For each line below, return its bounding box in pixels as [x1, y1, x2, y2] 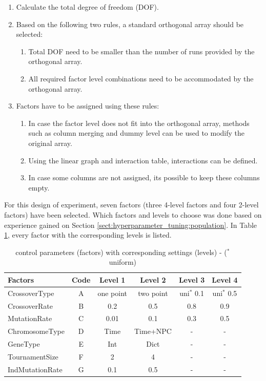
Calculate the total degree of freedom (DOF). [16, 2, 159, 12]
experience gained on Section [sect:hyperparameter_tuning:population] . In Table [4, 219, 257, 230]
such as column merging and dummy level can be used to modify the [28, 128, 245, 138]
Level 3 [178, 274, 205, 285]
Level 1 [99, 274, 126, 285]
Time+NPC [134, 326, 172, 336]
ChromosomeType [8, 326, 65, 336]
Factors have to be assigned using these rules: [16, 100, 159, 111]
